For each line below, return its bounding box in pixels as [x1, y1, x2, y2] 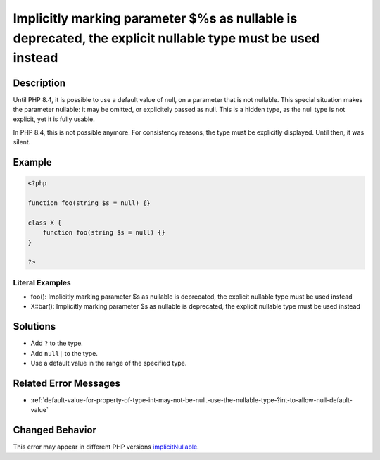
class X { [27, 218, 62, 227]
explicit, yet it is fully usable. [13, 115, 95, 123]
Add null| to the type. [30, 349, 99, 357]
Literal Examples [13, 278, 71, 287]
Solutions [13, 321, 56, 332]
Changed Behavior [13, 424, 96, 436]
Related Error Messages [13, 377, 121, 389]
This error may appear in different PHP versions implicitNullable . [13, 442, 200, 451]
